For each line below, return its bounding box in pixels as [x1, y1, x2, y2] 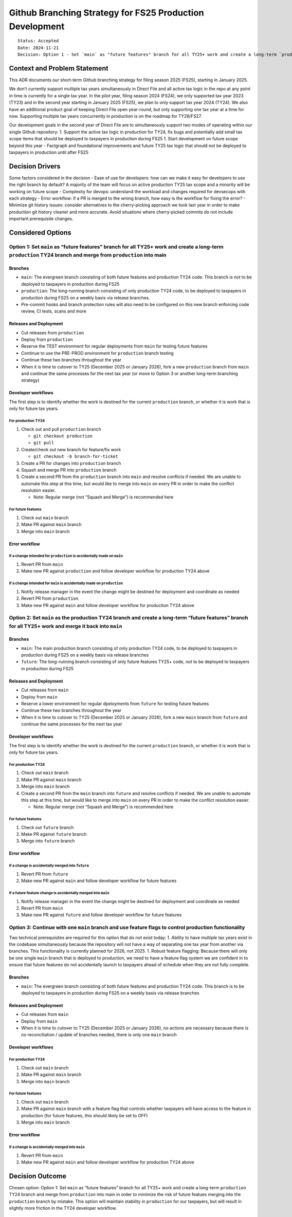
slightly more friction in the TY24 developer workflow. [9, 1205, 117, 1211]
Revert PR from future [21, 871, 68, 877]
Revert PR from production [21, 595, 79, 601]
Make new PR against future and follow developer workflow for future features [21, 912, 182, 918]
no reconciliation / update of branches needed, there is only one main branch [21, 1032, 177, 1038]
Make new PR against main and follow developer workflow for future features [21, 878, 177, 884]
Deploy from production [21, 336, 73, 343]
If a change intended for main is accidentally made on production [9, 581, 123, 586]
